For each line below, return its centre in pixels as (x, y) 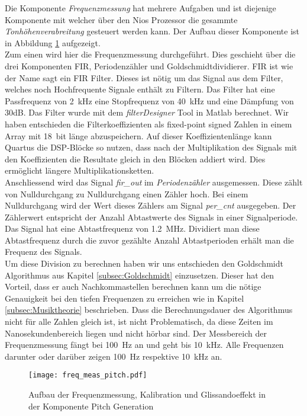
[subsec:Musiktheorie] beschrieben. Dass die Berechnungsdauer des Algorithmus (149, 310)
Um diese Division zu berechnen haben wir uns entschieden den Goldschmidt (144, 263)
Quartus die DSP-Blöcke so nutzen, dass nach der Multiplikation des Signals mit (151, 147)
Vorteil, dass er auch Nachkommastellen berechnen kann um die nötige (133, 287)
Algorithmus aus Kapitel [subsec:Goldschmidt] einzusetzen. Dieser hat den (140, 275)
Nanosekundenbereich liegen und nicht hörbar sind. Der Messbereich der (136, 333)
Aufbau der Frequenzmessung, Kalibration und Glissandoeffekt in (147, 394)
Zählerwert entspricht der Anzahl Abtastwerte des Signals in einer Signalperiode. (151, 217)
